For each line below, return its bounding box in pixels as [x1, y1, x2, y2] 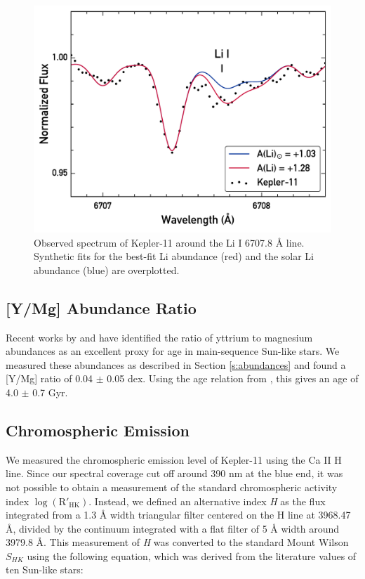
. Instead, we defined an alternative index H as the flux [88, 493, 326, 508]
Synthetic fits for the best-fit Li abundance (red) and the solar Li [34, 249, 314, 264]
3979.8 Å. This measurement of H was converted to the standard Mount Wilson [6, 535, 349, 549]
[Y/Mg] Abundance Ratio [6, 297, 197, 318]
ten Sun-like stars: [6, 562, 84, 577]
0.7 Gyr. [32, 384, 68, 399]
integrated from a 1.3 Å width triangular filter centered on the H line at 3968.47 [6, 507, 351, 522]
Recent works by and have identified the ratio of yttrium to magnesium [6, 330, 313, 344]
